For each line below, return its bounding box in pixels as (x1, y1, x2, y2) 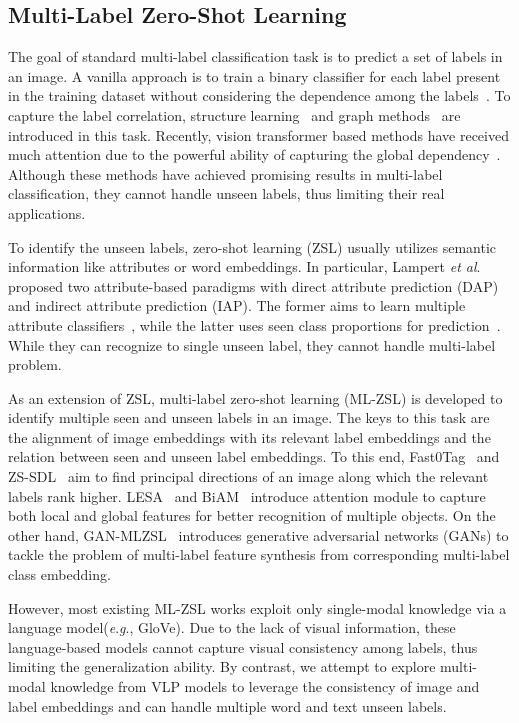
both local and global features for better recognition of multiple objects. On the (8, 505, 496, 526)
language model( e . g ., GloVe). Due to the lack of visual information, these (8, 617, 456, 638)
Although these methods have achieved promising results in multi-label (8, 163, 443, 184)
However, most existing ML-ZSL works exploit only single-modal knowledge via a (8, 597, 507, 618)
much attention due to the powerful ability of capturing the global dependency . (8, 144, 501, 165)
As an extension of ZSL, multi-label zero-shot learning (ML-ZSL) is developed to (8, 387, 503, 408)
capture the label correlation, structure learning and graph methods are (8, 104, 461, 125)
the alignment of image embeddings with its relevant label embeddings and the (8, 426, 491, 447)
